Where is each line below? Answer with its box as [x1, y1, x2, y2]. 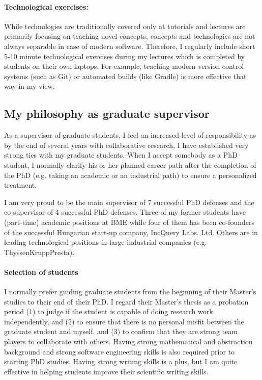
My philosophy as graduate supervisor [4, 106, 210, 121]
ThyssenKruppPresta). [4, 246, 75, 257]
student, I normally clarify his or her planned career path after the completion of [4, 159, 256, 170]
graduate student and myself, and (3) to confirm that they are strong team [4, 326, 238, 337]
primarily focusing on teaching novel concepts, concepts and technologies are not [4, 31, 255, 41]
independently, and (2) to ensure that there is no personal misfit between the [4, 316, 244, 326]
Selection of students [4, 266, 78, 277]
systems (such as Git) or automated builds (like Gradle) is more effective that [4, 70, 247, 81]
